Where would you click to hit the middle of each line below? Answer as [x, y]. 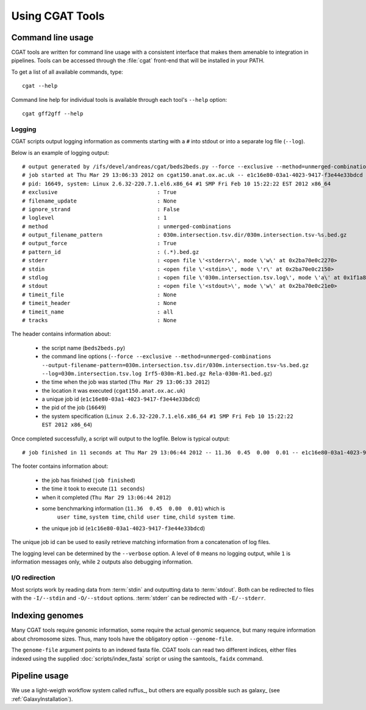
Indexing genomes [47, 616]
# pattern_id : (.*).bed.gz [111, 252]
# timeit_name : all [98, 312]
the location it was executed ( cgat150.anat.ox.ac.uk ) [113, 390]
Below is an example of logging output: [60, 152]
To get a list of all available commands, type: [67, 72]
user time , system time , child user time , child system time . [146, 517]
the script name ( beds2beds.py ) [84, 348]
